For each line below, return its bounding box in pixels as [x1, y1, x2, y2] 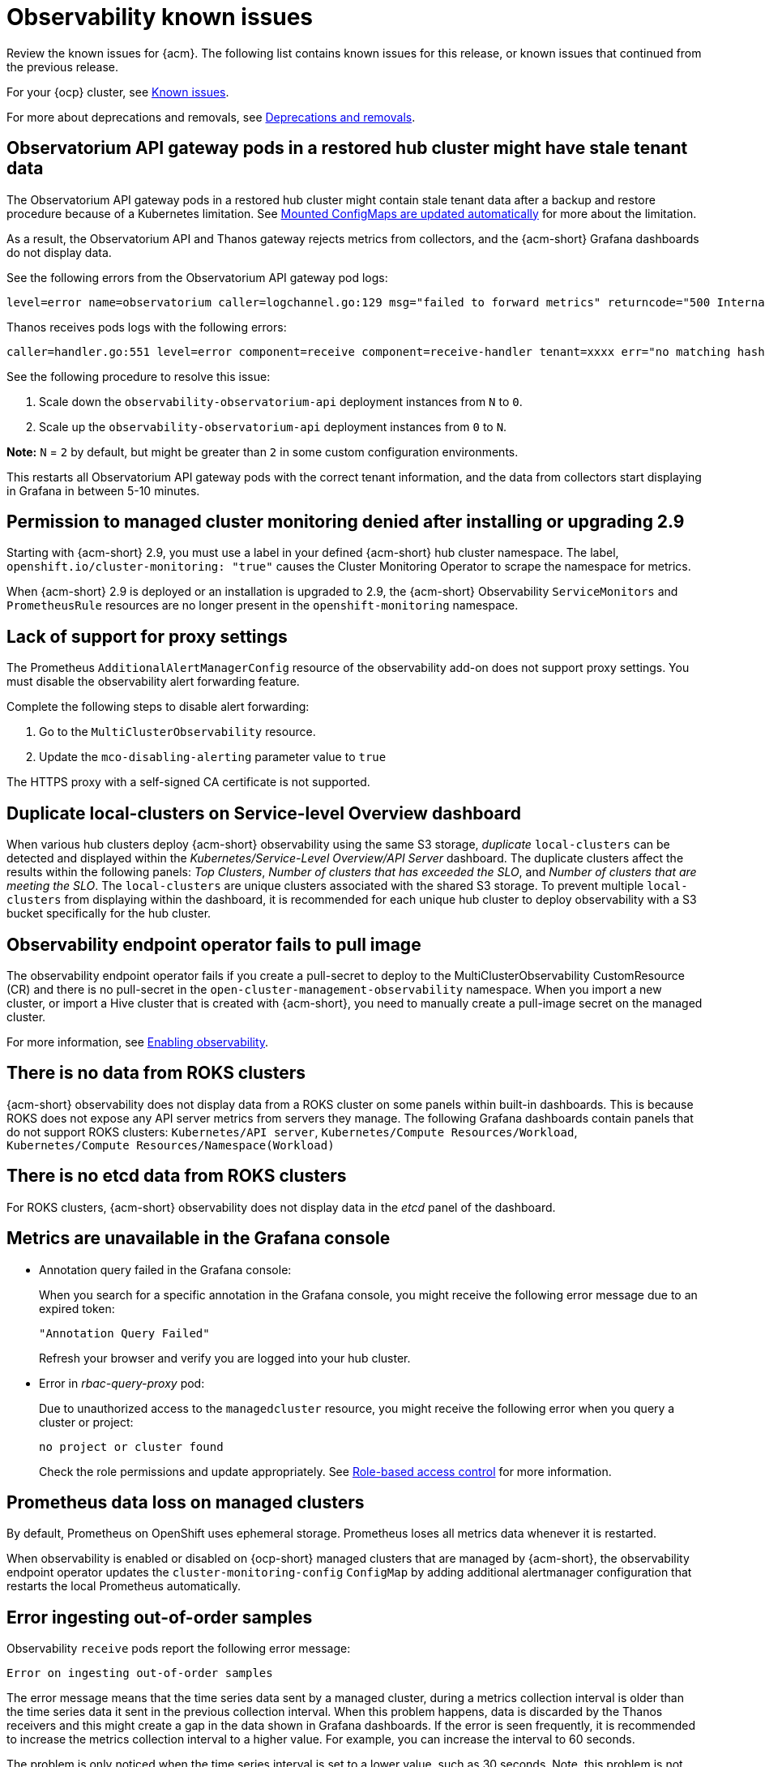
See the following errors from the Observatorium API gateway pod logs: [6, 270, 388, 285]
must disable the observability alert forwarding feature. [6, 674, 300, 689]
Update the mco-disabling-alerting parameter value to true [39, 750, 387, 764]
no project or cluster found [39, 1440, 224, 1453]
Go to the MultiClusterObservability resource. [39, 725, 316, 739]
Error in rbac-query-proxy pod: [39, 1376, 205, 1390]
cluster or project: [39, 1414, 134, 1429]
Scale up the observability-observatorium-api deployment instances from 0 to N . [39, 419, 507, 434]
